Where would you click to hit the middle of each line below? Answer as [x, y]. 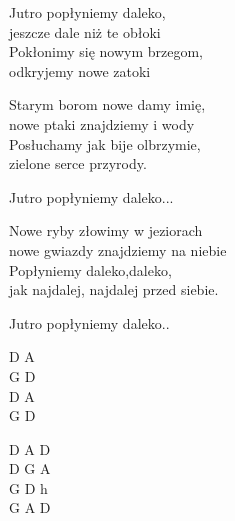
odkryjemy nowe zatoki [80, 70]
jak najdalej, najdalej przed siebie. [114, 289]
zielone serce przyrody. [78, 163]
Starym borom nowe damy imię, [107, 104]
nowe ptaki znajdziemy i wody [102, 123]
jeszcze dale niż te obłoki [85, 31]
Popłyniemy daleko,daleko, [90, 269]
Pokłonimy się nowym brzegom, [106, 51]
